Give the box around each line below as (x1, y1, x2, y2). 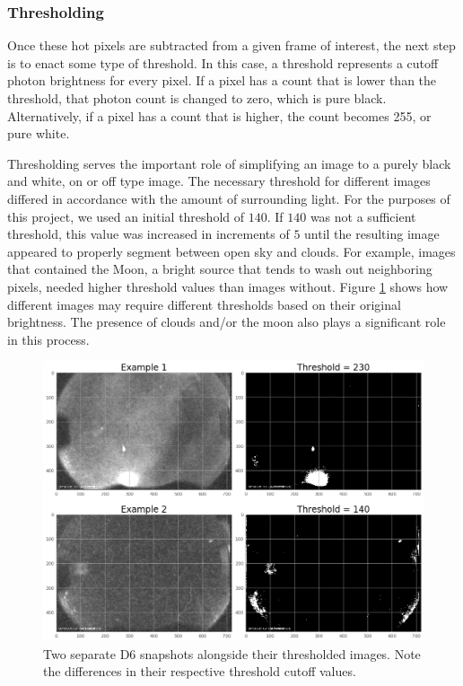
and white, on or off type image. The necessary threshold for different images (7, 171, 431, 190)
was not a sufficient (310, 207, 416, 225)
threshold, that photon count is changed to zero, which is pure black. (7, 89, 387, 107)
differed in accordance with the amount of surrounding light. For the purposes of (7, 189, 450, 207)
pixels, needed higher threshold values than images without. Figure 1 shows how (7, 277, 449, 295)
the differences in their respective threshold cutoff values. (43, 662, 356, 681)
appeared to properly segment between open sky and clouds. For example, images (7, 242, 456, 260)
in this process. (7, 330, 90, 348)
